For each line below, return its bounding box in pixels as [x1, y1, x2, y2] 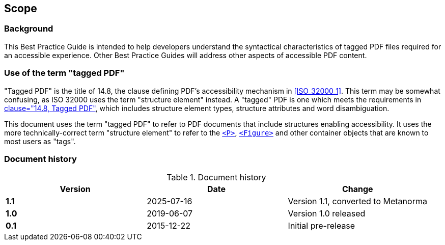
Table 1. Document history [166, 172, 266, 183]
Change [342, 184, 373, 195]
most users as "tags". [4, 137, 76, 146]
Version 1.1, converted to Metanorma [288, 196, 427, 207]
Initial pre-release [288, 221, 355, 231]
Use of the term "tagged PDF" [4, 68, 125, 78]
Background [4, 23, 53, 34]
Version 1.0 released [288, 208, 366, 219]
